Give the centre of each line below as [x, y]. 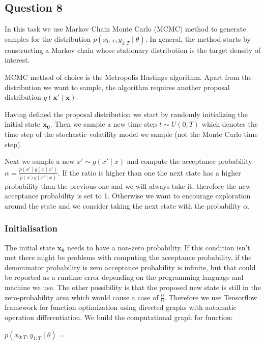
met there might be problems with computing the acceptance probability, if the [128, 257]
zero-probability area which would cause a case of [82, 297]
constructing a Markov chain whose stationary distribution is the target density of [133, 50]
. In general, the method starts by [198, 38]
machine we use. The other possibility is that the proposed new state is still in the [133, 287]
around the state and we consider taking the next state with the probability [123, 205]
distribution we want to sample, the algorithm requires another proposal [117, 87]
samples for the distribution [48, 38]
